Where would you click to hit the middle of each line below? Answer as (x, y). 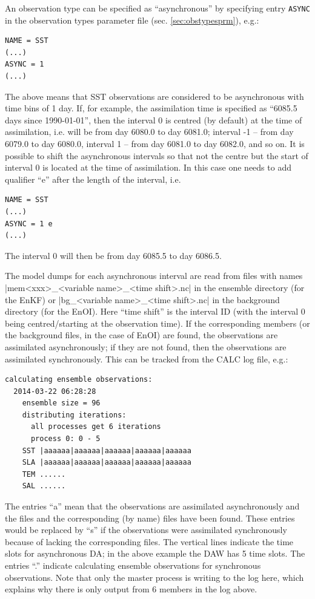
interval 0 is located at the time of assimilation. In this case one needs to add (148, 167)
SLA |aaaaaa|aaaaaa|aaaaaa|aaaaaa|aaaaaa (107, 463)
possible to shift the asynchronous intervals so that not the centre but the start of (157, 155)
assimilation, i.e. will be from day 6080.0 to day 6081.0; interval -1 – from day (149, 132)
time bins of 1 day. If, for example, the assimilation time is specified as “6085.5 (151, 108)
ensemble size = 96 (61, 403)
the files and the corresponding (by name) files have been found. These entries (150, 518)
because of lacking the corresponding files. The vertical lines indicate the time (149, 541)
